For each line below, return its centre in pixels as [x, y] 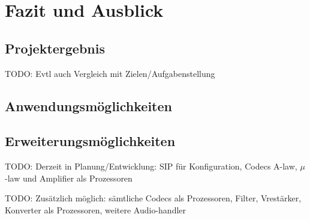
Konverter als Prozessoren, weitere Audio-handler [96, 209]
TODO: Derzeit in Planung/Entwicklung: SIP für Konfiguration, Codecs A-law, [151, 166]
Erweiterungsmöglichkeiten [90, 141]
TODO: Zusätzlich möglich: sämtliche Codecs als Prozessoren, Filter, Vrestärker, [153, 198]
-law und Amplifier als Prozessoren [69, 178]
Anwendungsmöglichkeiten [88, 105]
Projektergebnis [55, 48]
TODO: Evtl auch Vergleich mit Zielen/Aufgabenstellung [110, 73]
